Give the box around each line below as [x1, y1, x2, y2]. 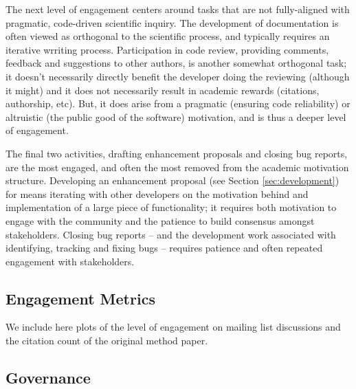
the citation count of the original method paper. [5, 333, 208, 348]
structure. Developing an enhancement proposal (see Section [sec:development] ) [5, 173, 340, 188]
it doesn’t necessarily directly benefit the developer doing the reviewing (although [5, 69, 350, 83]
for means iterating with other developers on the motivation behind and [5, 186, 309, 201]
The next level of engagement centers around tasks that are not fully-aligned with [5, 2, 350, 16]
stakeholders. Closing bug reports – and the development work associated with [5, 227, 336, 241]
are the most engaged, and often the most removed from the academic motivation [5, 159, 349, 174]
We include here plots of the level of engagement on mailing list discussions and [5, 320, 341, 334]
